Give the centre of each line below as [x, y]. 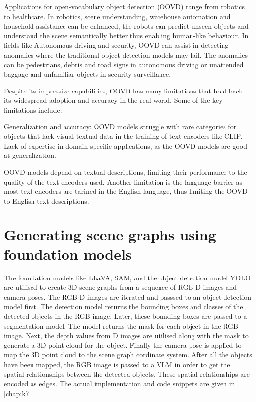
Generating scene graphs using [110, 234]
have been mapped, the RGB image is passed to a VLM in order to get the [117, 364]
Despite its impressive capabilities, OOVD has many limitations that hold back [123, 90]
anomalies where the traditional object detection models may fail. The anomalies [126, 54]
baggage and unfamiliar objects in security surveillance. [88, 74]
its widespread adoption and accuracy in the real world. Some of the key [113, 100]
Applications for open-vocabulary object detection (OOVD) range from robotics [125, 6]
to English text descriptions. [47, 201]
